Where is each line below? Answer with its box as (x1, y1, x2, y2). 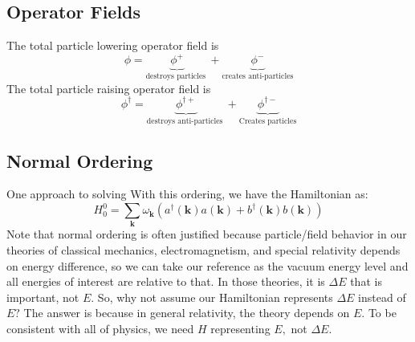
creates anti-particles (222, 72, 294, 81)
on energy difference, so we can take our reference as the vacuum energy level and (6, 257, 409, 274)
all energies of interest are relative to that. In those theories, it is (6, 273, 325, 290)
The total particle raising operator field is (6, 79, 211, 96)
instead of (358, 288, 406, 305)
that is (350, 273, 382, 290)
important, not (6, 288, 79, 305)
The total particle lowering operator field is (6, 37, 219, 54)
